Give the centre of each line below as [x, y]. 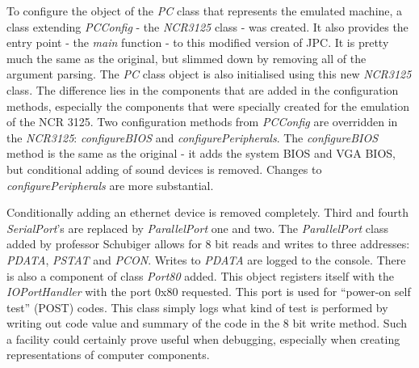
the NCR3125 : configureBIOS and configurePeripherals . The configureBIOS [193, 137]
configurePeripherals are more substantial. [110, 185]
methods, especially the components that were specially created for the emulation [208, 106]
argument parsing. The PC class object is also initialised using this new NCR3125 [209, 74]
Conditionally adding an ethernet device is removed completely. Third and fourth [208, 212]
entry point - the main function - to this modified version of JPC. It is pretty [198, 42]
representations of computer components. [108, 355]
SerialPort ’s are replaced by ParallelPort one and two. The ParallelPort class [198, 228]
